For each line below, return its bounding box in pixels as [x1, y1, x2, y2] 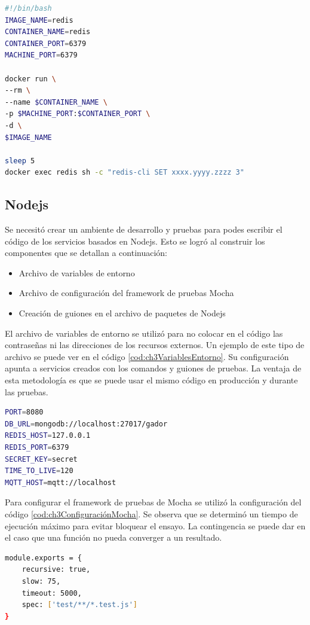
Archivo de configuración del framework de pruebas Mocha [19, 286, 234, 299]
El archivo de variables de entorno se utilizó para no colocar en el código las [5, 327, 283, 339]
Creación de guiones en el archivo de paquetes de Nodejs [19, 307, 226, 319]
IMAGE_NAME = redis [5, 16, 73, 25]
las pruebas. [5, 385, 48, 398]
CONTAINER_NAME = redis [5, 28, 91, 36]
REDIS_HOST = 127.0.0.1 [5, 431, 91, 440]
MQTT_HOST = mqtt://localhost [5, 478, 116, 487]
